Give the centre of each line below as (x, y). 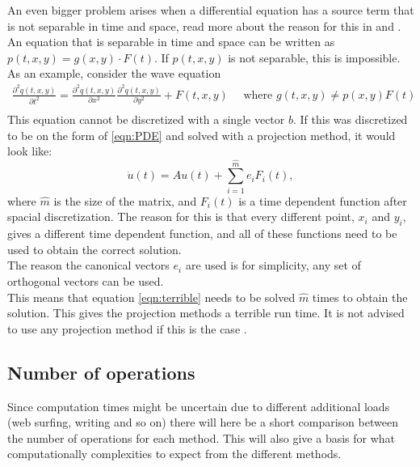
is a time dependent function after (323, 200)
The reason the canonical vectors (88, 265)
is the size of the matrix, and (125, 200)
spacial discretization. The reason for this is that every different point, (181, 217)
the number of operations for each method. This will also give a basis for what (202, 437)
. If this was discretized (350, 119)
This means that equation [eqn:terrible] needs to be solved (151, 297)
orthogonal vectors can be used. (86, 280)
